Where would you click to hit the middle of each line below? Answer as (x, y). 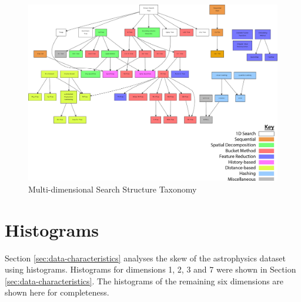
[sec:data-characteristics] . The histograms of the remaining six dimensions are (144, 281)
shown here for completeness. (57, 292)
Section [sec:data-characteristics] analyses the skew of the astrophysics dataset (145, 258)
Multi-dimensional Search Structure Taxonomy (113, 189)
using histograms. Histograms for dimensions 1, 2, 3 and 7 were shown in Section (150, 269)
